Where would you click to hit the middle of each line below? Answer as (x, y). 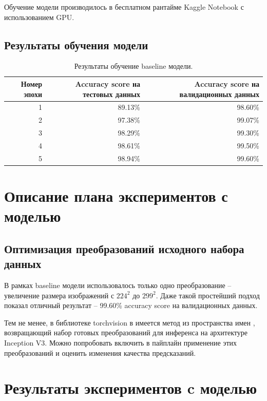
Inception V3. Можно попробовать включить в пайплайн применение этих (121, 343)
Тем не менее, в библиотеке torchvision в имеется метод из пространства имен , (130, 322)
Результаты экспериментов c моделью (131, 388)
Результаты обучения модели (76, 44)
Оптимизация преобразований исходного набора (124, 248)
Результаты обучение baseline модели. (133, 66)
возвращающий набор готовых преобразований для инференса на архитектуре (126, 332)
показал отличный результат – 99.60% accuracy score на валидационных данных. (131, 305)
